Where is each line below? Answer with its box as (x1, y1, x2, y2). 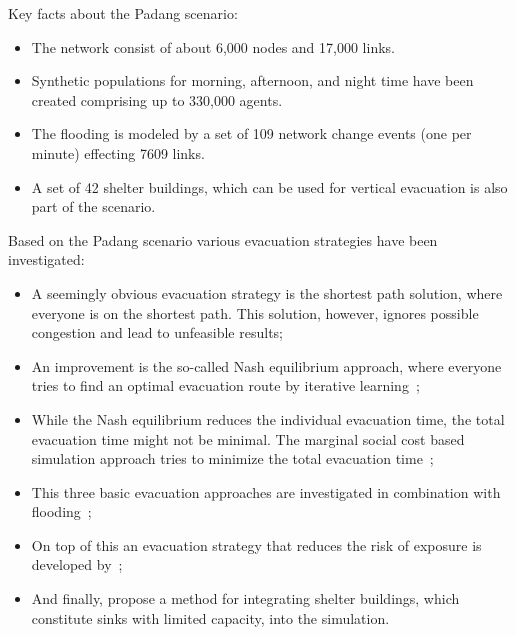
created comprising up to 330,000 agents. (31, 89, 283, 110)
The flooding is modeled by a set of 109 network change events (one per (31, 123, 472, 144)
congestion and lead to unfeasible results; (31, 322, 283, 343)
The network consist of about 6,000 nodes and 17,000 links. (31, 36, 395, 57)
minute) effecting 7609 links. (31, 142, 205, 163)
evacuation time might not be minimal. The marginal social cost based (31, 428, 465, 449)
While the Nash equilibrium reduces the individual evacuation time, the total (31, 408, 505, 429)
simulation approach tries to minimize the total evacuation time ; (31, 448, 434, 469)
